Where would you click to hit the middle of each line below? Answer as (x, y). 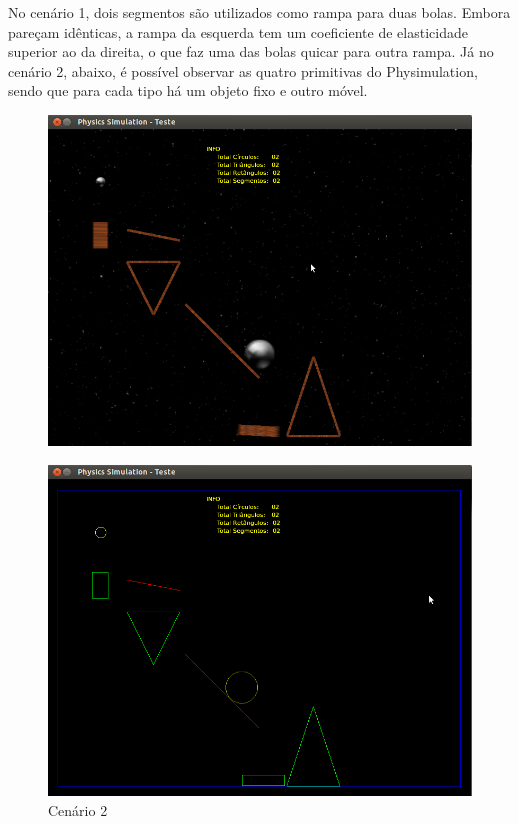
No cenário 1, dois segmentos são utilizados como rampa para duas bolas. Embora (259, 12)
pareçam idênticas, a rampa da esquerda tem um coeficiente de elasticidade (238, 31)
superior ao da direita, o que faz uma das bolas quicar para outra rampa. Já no (251, 51)
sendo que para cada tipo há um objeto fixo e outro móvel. (188, 90)
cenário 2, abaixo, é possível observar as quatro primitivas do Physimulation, (243, 70)
